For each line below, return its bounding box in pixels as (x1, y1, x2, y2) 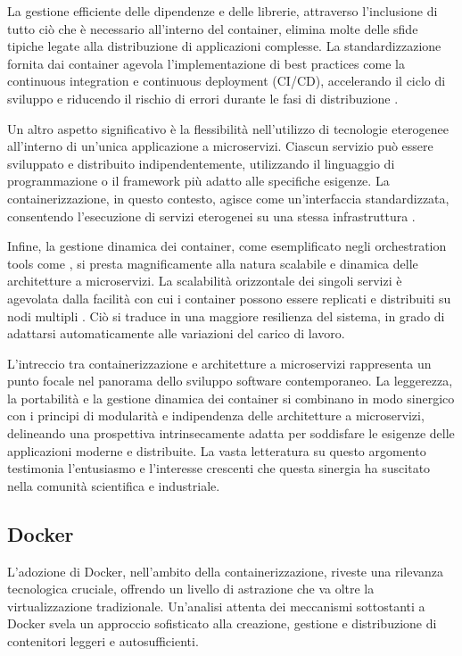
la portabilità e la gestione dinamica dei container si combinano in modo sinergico (7, 388, 455, 407)
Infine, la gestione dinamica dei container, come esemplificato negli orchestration (7, 237, 447, 255)
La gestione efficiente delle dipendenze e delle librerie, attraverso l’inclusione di (7, 2, 438, 20)
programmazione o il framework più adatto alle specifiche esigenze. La (7, 171, 390, 190)
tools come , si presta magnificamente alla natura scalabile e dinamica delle (7, 253, 418, 272)
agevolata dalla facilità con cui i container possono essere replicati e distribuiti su (7, 288, 451, 307)
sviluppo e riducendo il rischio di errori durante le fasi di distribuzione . (7, 88, 399, 107)
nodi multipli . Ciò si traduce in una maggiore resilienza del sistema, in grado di (7, 306, 445, 325)
